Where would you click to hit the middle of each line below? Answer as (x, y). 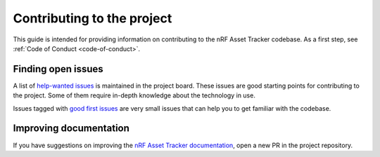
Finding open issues (58, 69)
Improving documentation (71, 129)
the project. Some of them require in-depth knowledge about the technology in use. (134, 95)
